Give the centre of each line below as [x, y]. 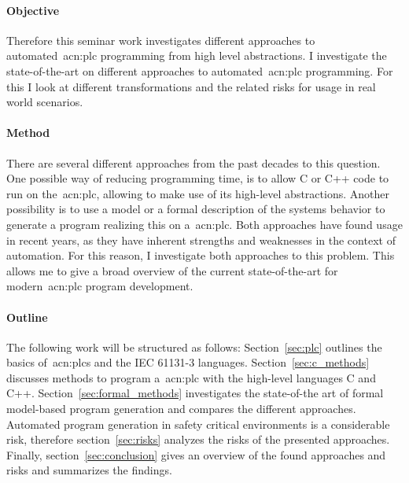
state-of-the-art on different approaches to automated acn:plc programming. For [200, 70]
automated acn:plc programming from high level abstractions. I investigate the [197, 55]
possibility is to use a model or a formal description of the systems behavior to [196, 209]
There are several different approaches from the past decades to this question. [193, 162]
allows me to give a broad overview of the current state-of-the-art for [172, 270]
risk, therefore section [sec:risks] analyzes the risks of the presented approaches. [198, 439]
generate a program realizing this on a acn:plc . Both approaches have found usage [204, 224]
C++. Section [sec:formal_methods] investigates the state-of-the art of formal [195, 393]
